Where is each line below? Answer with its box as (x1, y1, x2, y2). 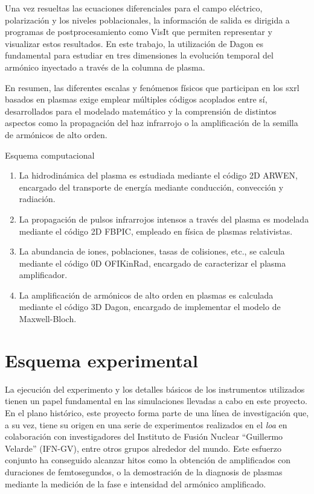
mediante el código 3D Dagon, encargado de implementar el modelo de (19, 300, 281, 313)
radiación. (19, 192, 56, 205)
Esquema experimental (5, 347, 198, 372)
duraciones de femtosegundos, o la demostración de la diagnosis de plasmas (5, 465, 283, 478)
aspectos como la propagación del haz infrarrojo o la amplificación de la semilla (5, 116, 298, 129)
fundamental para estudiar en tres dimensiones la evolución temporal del (5, 49, 274, 62)
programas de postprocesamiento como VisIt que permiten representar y (5, 25, 272, 38)
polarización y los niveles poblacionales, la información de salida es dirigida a (5, 13, 290, 26)
